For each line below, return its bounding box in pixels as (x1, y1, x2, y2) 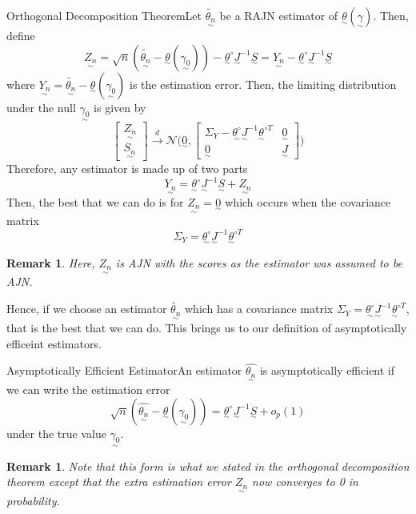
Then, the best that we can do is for (6, 193, 184, 210)
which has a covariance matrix (185, 300, 334, 317)
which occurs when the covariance (225, 193, 391, 210)
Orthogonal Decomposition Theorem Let (6, 7, 202, 23)
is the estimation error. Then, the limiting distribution (129, 75, 397, 92)
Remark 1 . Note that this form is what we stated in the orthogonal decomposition (6, 457, 410, 474)
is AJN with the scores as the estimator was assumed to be (115, 254, 402, 271)
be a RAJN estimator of (219, 7, 338, 23)
